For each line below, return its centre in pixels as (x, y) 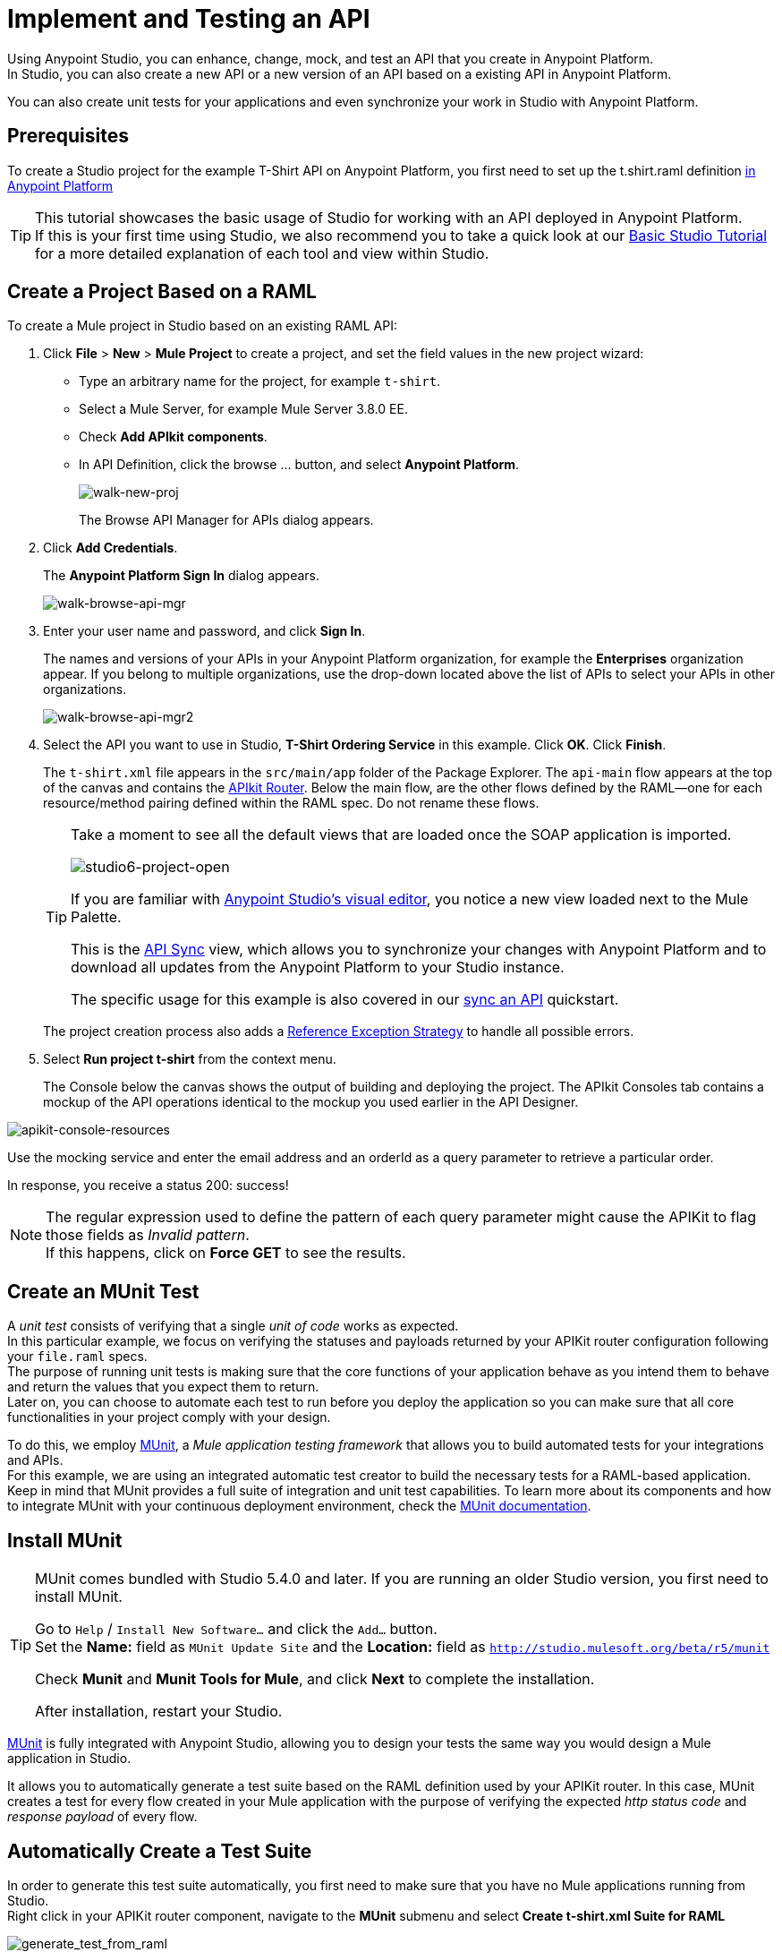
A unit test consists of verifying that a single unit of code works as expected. (233, 1326)
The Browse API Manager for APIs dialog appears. (226, 520)
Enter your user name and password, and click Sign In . (204, 631)
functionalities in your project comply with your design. (169, 1417)
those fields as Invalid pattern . (148, 1235)
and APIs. (35, 1460)
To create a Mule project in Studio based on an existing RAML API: (202, 326)
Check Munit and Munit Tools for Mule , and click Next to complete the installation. (315, 1679)
